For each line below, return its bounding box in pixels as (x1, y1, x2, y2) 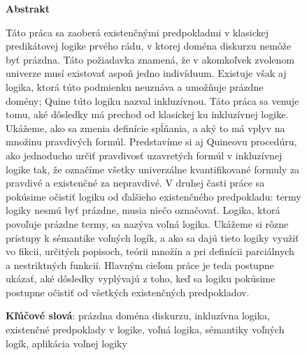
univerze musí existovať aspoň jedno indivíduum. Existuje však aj (6, 66, 287, 80)
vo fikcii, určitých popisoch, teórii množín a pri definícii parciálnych (6, 244, 294, 259)
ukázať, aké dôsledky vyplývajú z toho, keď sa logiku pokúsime (6, 271, 276, 286)
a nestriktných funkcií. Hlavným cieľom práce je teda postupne (6, 257, 274, 272)
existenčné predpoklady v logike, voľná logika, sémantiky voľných (6, 322, 285, 337)
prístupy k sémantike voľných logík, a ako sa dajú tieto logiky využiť (6, 230, 299, 245)
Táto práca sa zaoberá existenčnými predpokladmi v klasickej (6, 24, 269, 39)
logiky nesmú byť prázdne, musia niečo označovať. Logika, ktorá (6, 203, 280, 217)
